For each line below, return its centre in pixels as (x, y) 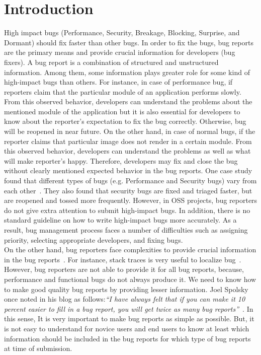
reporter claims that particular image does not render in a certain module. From (128, 141)
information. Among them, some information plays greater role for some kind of (127, 72)
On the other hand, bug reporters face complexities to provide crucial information (130, 250)
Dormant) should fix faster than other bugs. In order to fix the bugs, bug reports (129, 42)
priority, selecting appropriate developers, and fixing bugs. (94, 239)
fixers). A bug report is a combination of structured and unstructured (111, 62)
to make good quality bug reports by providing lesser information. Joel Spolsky (126, 289)
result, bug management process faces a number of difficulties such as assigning (126, 230)
